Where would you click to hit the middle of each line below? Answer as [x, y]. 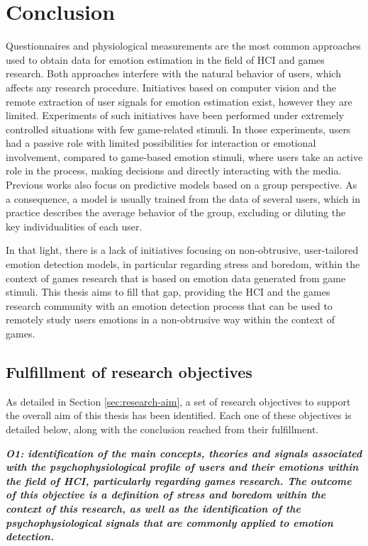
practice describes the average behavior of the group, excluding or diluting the [176, 212]
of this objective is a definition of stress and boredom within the [166, 495]
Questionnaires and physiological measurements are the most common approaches [183, 46]
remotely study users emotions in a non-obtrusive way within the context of [171, 319]
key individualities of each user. [74, 226]
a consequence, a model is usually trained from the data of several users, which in [183, 198]
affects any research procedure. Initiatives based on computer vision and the [171, 87]
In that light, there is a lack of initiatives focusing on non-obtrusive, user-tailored [182, 250]
